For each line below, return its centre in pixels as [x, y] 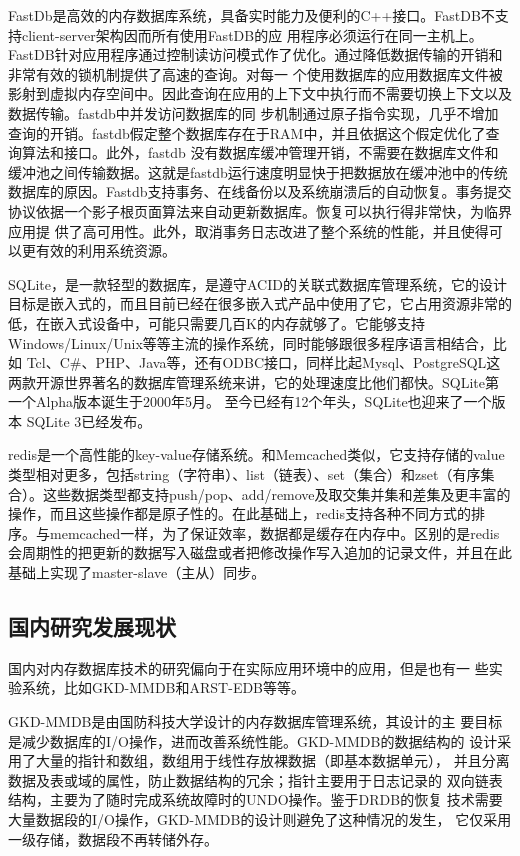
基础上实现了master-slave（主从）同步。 [137, 572]
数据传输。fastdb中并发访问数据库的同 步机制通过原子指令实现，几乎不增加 [253, 112]
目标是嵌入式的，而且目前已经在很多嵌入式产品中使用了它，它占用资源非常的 [260, 303]
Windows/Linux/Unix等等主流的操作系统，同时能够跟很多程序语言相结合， [250, 342]
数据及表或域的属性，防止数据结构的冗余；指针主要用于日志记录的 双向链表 [255, 779]
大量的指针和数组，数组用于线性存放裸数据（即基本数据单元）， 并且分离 [272, 760]
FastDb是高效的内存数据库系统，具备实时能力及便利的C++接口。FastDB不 [251, 15]
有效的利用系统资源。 [105, 250]
